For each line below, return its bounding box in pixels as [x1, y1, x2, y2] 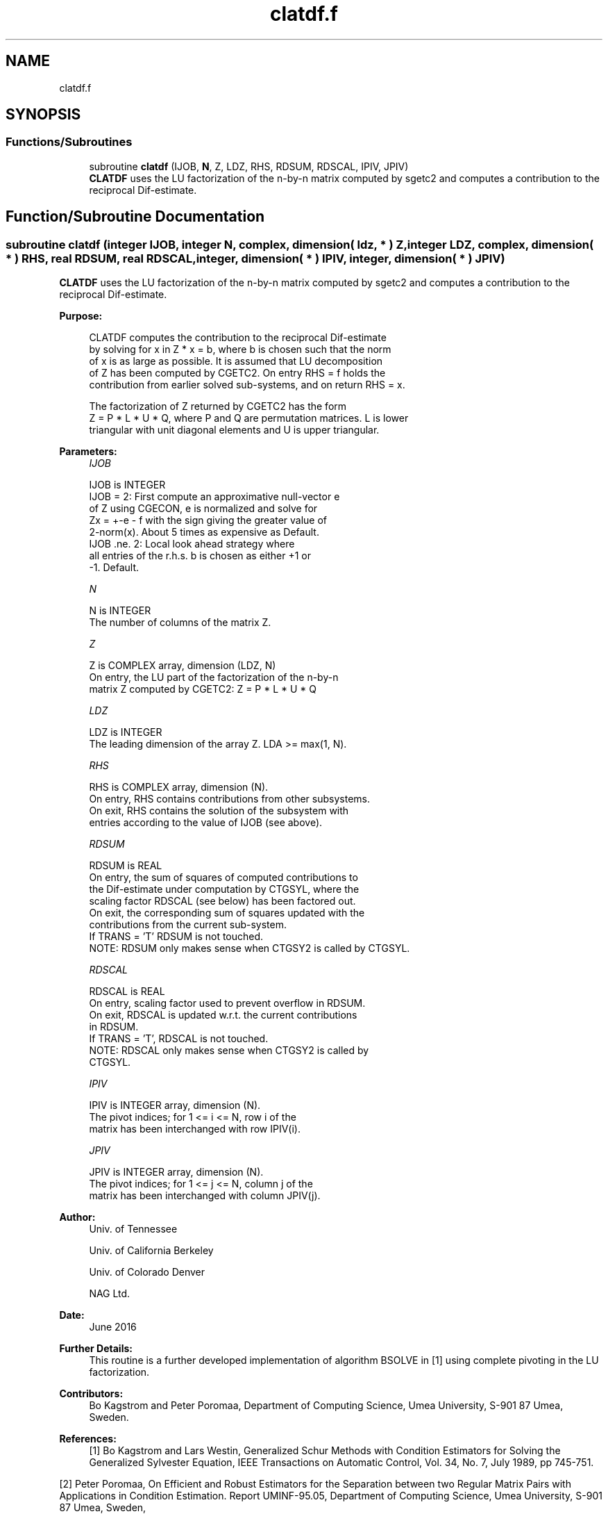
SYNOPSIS [6, 106, 81, 124]
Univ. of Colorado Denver [89, 1266, 205, 1278]
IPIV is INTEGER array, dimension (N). [89, 1099, 261, 1112]
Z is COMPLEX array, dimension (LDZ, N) [89, 659, 276, 672]
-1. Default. [89, 561, 140, 574]
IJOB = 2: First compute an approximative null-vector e [89, 491, 340, 503]
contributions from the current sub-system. [89, 919, 287, 931]
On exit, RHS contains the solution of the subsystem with [89, 805, 349, 817]
